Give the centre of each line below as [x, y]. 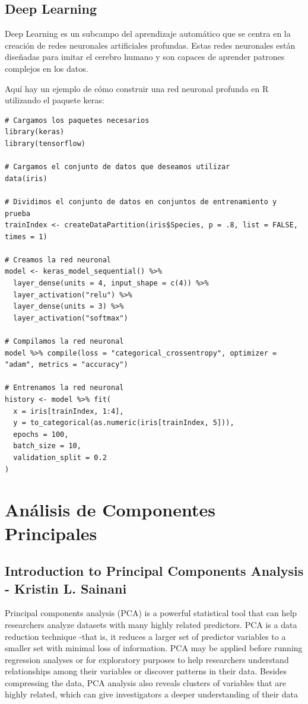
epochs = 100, [41, 434]
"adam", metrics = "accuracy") [66, 365]
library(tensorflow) [45, 143]
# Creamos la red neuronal [58, 260]
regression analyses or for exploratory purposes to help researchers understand [147, 659]
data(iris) [26, 178]
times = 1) [26, 237]
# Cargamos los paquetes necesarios [77, 120]
